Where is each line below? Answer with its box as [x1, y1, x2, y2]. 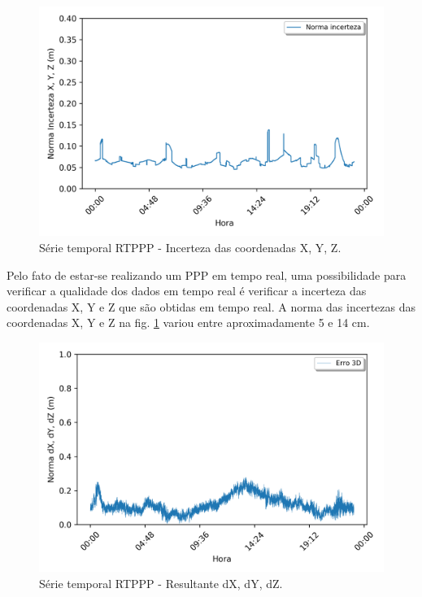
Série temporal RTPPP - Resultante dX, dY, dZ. [39, 574, 283, 591]
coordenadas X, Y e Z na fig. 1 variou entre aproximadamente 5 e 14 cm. [7, 314, 370, 331]
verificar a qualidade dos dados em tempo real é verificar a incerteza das [7, 282, 367, 299]
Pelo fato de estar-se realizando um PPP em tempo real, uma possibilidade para [7, 266, 407, 283]
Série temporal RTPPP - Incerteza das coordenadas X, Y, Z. [39, 238, 342, 255]
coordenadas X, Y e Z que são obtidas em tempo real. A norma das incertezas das [7, 298, 415, 315]
